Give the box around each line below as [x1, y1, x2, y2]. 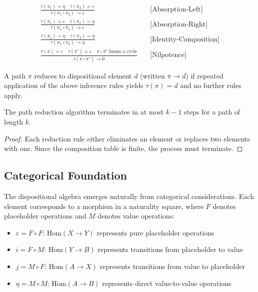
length [4, 116, 23, 126]
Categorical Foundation [4, 167, 127, 183]
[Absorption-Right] [150, 20, 208, 28]
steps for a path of [184, 106, 240, 117]
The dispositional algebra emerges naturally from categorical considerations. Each [4, 190, 254, 201]
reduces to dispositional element [34, 70, 132, 80]
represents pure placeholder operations [96, 227, 215, 237]
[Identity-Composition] [150, 35, 220, 43]
